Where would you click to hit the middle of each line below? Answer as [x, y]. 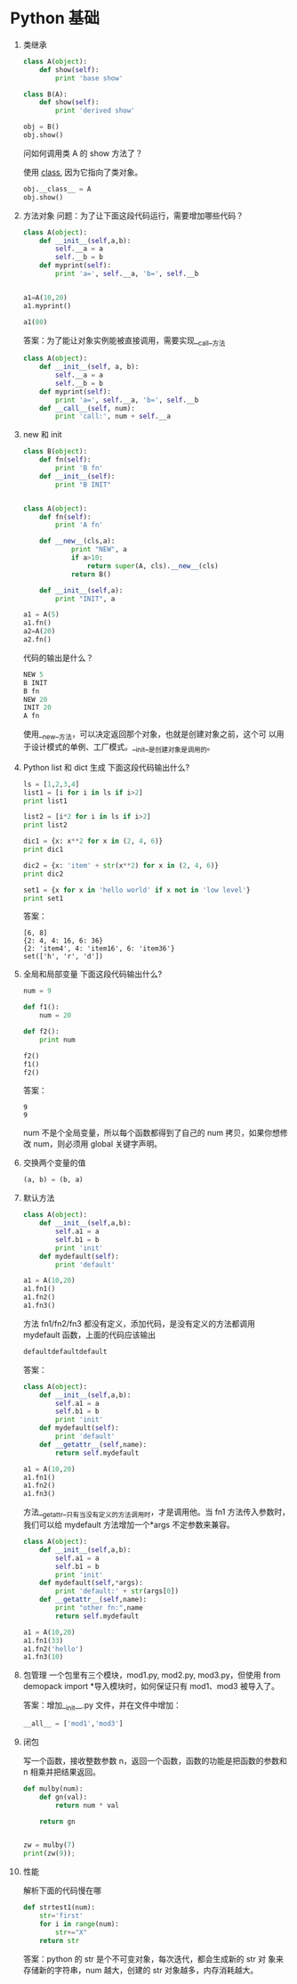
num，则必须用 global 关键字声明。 [98, 1144]
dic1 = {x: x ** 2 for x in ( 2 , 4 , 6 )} [93, 841]
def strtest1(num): [59, 1907]
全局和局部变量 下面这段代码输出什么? [92, 974]
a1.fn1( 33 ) [43, 1640]
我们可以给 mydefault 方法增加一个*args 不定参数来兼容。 [128, 1525]
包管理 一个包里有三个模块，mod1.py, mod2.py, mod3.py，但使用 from [152, 1675]
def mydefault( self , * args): [91, 1583]
